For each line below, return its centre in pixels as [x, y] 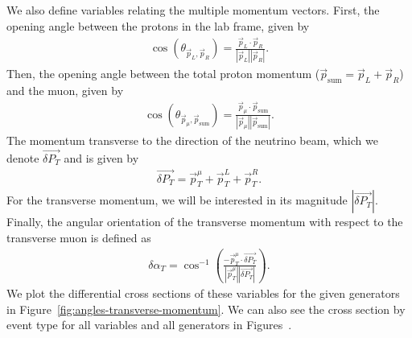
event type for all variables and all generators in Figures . [149, 325]
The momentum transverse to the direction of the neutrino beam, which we [192, 140]
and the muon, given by [65, 91]
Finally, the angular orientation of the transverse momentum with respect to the [205, 222]
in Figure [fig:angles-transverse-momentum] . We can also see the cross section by [206, 309]
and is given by [101, 157]
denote [23, 157]
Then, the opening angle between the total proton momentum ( [163, 74]
